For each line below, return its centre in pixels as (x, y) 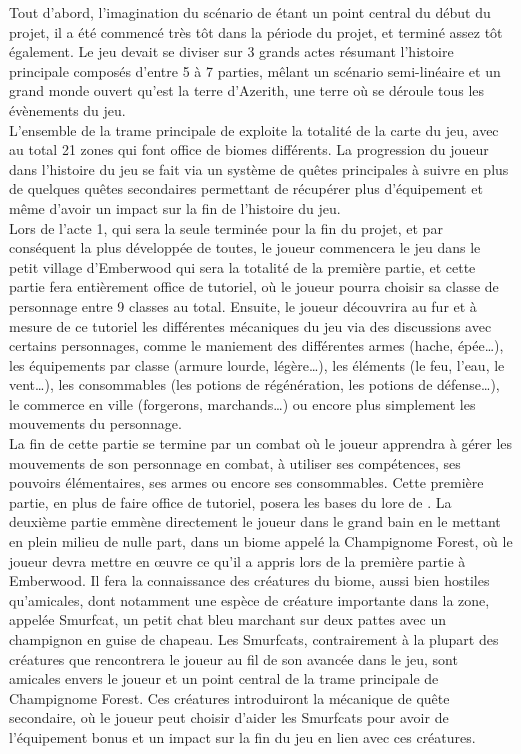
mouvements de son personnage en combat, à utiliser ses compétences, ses (235, 462)
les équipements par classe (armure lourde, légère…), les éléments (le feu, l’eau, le (257, 364)
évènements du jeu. (67, 109)
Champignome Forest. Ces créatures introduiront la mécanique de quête (229, 697)
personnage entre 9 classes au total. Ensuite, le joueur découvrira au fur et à (243, 305)
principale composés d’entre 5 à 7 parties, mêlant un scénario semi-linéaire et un (255, 70)
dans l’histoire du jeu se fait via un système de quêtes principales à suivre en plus (259, 168)
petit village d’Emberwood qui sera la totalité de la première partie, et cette (242, 266)
